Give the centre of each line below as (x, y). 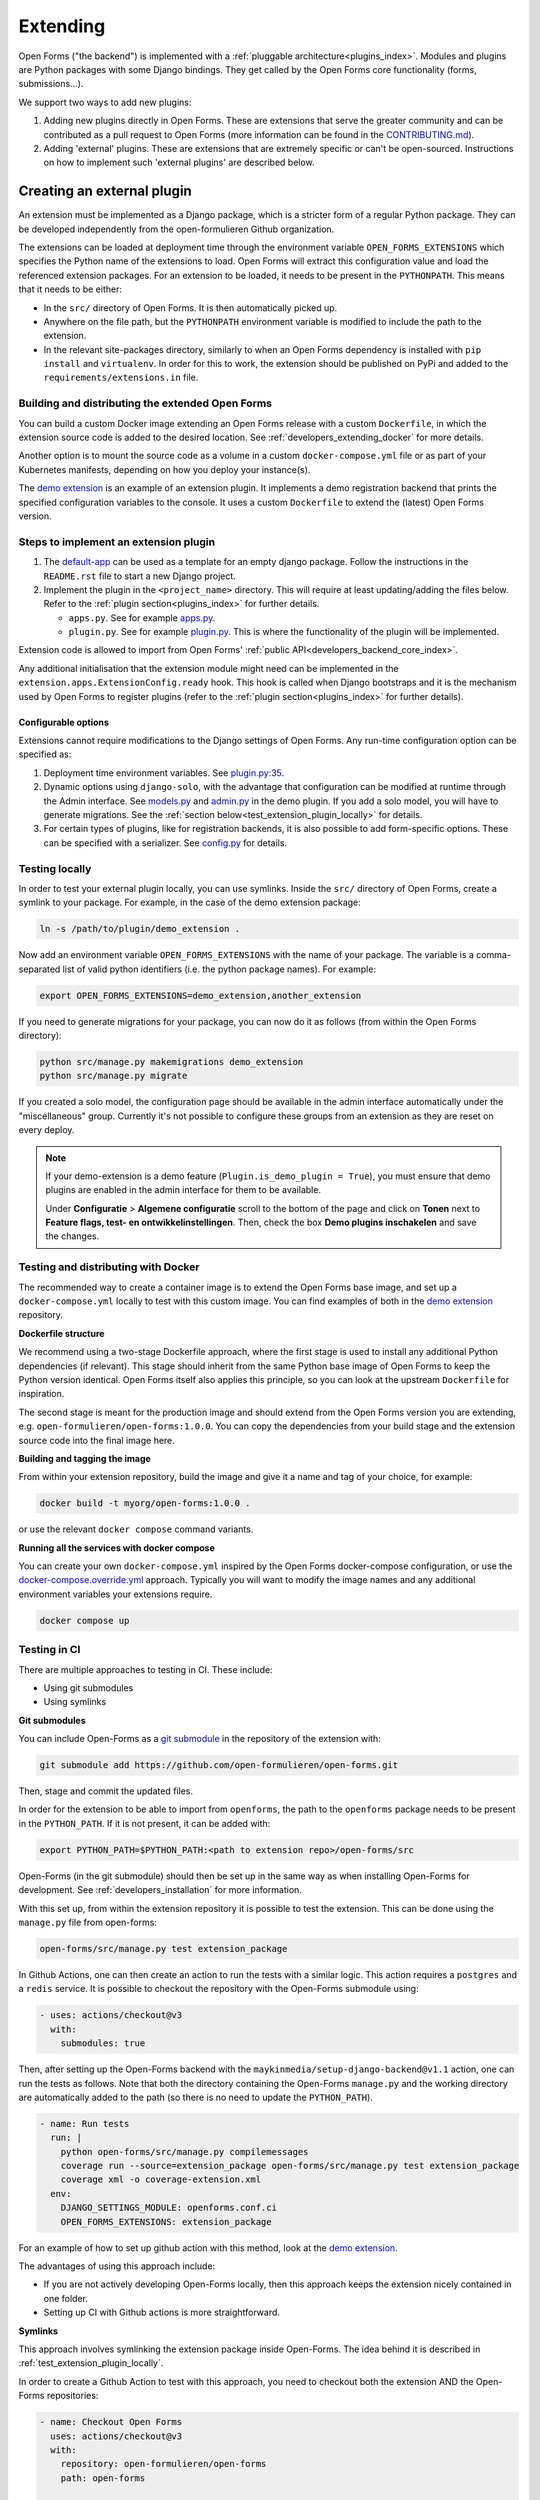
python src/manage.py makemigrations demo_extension (171, 1061)
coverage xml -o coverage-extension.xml (161, 2179)
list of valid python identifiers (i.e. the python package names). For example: (219, 969)
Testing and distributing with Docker (109, 1267)
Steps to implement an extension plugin (116, 542)
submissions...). (51, 84)
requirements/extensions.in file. (121, 377)
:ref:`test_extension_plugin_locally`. (91, 2363)
